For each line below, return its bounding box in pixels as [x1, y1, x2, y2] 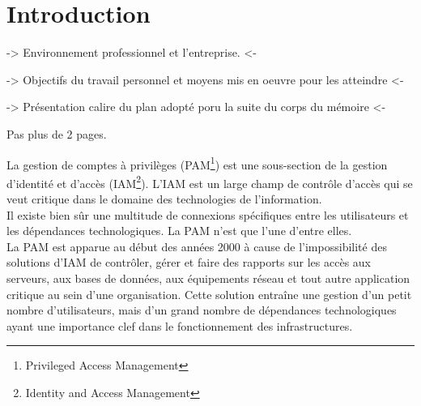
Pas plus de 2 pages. [6, 125, 107, 142]
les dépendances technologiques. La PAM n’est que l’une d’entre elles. [6, 222, 352, 239]
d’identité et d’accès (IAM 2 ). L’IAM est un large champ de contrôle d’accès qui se [6, 172, 413, 191]
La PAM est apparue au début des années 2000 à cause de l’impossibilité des [6, 237, 387, 254]
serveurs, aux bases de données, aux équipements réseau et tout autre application [6, 269, 410, 286]
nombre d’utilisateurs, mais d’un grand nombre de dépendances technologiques [6, 301, 397, 318]
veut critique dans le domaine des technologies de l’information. [6, 190, 322, 207]
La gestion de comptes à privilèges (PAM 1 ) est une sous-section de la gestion [6, 153, 388, 173]
